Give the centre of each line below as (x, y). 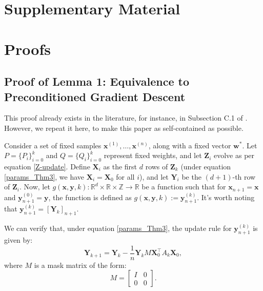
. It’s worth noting (226, 197)
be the (191, 176)
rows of (157, 166)
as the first (120, 166)
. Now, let (35, 187)
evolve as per (234, 155)
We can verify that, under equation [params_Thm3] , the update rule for (118, 228)
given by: (18, 239)
